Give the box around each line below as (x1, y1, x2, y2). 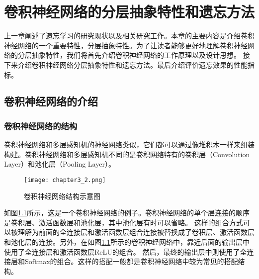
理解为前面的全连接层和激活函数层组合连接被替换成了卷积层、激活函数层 (17, 227, 255, 237)
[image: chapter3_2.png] (24, 176, 106, 184)
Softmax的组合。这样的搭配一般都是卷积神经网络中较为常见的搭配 (24, 256, 238, 267)
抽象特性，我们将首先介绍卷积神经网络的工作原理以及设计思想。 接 (31, 50, 250, 60)
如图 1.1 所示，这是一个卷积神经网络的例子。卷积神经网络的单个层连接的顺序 (4, 207, 250, 218)
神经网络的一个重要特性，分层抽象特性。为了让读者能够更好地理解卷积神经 (4, 40, 248, 50)
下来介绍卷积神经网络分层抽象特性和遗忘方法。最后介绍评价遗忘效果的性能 (4, 59, 248, 70)
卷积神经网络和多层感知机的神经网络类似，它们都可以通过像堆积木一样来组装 (4, 139, 255, 150)
